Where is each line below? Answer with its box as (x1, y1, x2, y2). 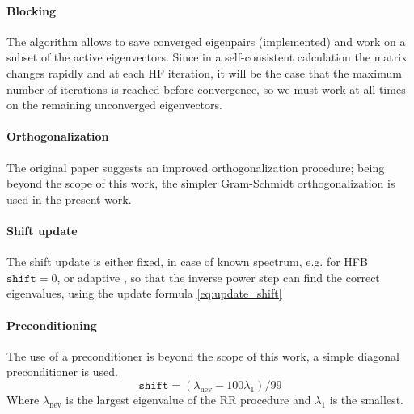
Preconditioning (6, 316, 97, 333)
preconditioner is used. (6, 363, 118, 380)
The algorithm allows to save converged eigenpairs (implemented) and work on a (6, 32, 406, 49)
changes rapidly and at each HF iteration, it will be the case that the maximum (6, 64, 402, 81)
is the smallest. (329, 391, 403, 408)
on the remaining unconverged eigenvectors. (6, 96, 222, 113)
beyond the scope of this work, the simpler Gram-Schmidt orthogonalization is (6, 175, 395, 192)
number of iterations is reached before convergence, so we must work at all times (6, 80, 406, 97)
